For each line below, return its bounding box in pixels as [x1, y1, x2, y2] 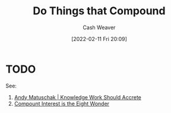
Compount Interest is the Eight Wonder [14, 100, 110, 107]
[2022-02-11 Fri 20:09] [71, 35, 127, 42]
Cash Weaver [83, 24, 116, 31]
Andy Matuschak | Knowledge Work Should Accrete [14, 93, 142, 101]
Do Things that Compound [33, 4, 166, 18]
